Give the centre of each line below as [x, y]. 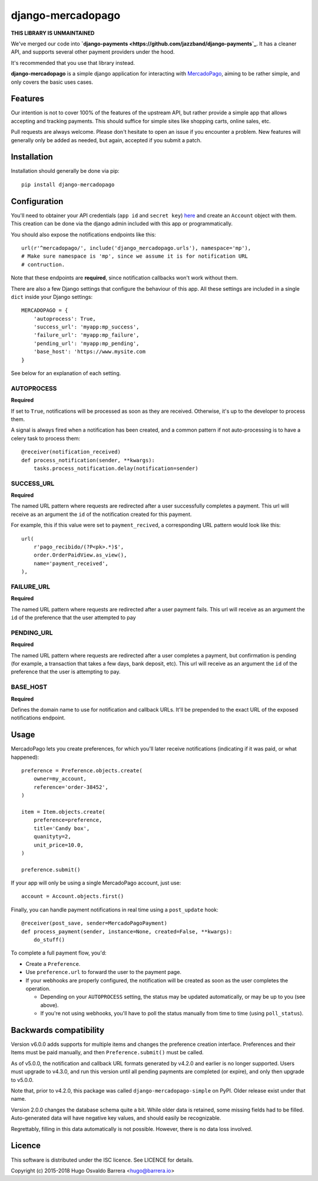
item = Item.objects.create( [63, 812]
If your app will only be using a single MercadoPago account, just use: [96, 883]
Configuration [37, 201]
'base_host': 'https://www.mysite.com [90, 352]
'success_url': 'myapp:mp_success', [86, 327]
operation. [38, 988]
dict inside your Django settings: [52, 297]
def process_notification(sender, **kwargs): [88, 460]
